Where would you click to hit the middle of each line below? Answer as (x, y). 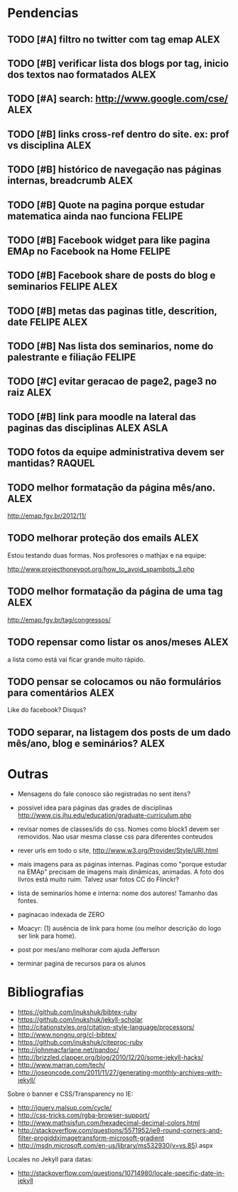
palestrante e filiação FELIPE (72, 357)
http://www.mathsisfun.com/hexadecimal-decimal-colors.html (109, 1122)
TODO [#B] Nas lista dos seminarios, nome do (110, 346)
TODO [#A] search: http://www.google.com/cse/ (118, 99)
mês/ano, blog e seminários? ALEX (86, 743)
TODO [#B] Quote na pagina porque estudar (106, 205)
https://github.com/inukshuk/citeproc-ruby (80, 1042)
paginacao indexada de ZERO (61, 914)
